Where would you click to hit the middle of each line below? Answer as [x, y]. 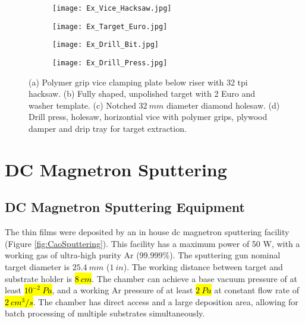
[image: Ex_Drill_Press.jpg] [110, 63]
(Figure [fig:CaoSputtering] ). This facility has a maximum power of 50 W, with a [152, 243]
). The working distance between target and [203, 266]
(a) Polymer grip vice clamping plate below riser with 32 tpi [138, 82]
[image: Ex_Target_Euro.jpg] [110, 26]
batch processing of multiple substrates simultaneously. [105, 313]
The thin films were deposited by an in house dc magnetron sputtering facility [147, 232]
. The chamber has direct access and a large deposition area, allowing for [166, 301]
